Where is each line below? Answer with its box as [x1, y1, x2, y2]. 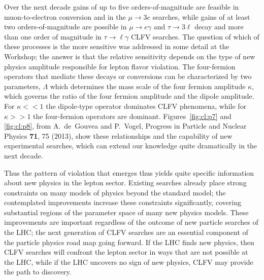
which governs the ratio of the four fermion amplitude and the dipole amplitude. [4, 91, 254, 101]
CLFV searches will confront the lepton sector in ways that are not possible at [4, 247, 248, 257]
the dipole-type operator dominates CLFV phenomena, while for [46, 100, 247, 111]
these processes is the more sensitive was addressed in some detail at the [4, 41, 229, 52]
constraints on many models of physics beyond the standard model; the [4, 187, 226, 197]
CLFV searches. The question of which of [130, 31, 259, 42]
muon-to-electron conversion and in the [4, 11, 126, 22]
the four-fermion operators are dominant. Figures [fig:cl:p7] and [33, 110, 232, 121]
